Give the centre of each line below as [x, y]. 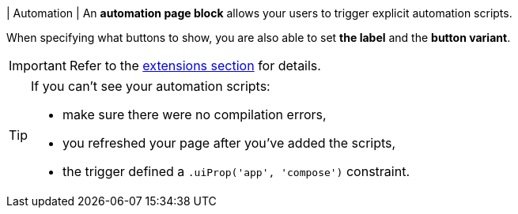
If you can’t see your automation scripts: [151, 86]
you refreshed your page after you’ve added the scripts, [229, 143]
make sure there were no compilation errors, [195, 115]
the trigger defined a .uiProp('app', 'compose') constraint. [236, 171]
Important [38, 66]
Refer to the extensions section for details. [195, 66]
